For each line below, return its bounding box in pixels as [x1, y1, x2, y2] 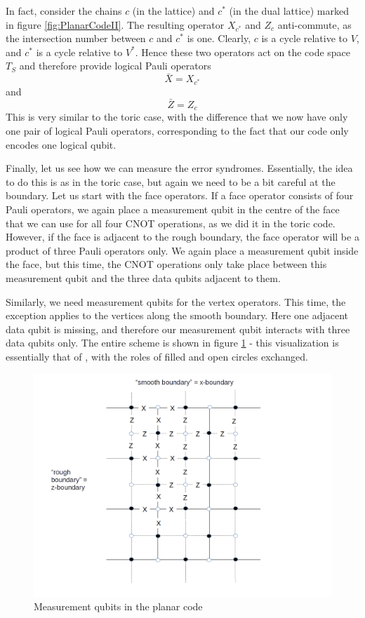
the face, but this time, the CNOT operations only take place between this [6, 257, 327, 271]
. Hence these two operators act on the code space [135, 44, 351, 59]
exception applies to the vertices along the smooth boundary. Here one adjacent [6, 308, 349, 323]
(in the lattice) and [132, 4, 215, 18]
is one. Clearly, [187, 31, 251, 46]
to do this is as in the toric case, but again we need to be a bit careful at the [6, 174, 336, 189]
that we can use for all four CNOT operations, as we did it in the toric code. [6, 215, 336, 230]
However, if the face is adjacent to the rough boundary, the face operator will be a [6, 229, 359, 244]
